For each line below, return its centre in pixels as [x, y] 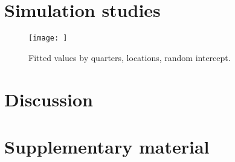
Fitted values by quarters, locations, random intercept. [130, 57]
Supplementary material [107, 146]
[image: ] [48, 38]
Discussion [49, 99]
